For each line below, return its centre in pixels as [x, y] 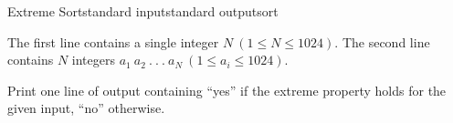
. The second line [382, 41]
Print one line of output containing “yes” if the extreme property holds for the [227, 90]
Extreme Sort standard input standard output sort [143, 11]
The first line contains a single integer [113, 41]
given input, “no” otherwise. [86, 108]
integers [93, 60]
